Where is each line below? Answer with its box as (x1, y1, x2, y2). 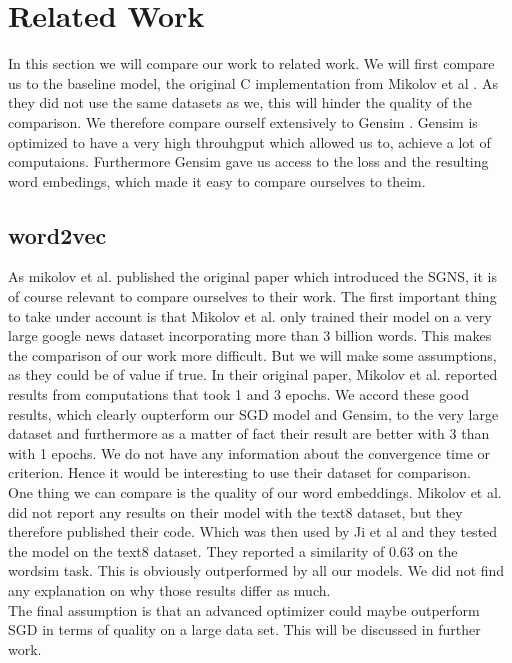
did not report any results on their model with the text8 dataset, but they (8, 501, 463, 522)
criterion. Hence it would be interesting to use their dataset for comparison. (8, 462, 471, 483)
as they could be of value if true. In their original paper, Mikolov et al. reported (8, 364, 498, 385)
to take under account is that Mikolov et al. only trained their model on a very (8, 305, 492, 326)
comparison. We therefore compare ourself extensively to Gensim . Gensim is (8, 111, 478, 132)
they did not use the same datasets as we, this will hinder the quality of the (8, 92, 473, 113)
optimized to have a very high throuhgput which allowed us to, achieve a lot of (8, 131, 491, 152)
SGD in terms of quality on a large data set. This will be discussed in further (8, 619, 481, 640)
